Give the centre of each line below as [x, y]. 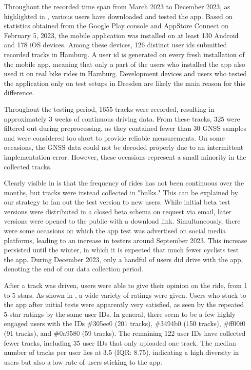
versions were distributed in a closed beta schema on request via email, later [118, 211]
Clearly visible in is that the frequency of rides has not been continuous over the [124, 183]
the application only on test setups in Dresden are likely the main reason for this [125, 83]
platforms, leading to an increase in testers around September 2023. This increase [125, 240]
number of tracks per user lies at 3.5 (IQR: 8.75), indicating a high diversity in [122, 352]
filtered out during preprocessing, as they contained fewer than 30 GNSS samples [125, 128]
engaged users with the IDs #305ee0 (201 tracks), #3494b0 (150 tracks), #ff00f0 [125, 323]
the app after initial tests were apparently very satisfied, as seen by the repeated [124, 304]
